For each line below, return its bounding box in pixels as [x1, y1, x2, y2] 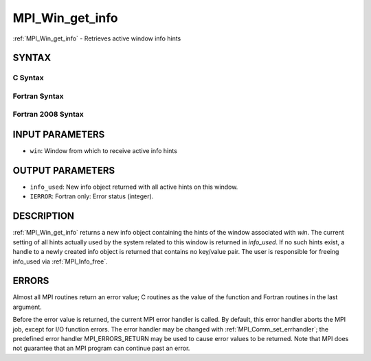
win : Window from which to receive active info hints [30, 147, 178, 155]
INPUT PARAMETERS [12, 129, 105, 141]
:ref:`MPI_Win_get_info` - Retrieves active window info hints [12, 34, 181, 43]
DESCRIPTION [12, 210, 75, 222]
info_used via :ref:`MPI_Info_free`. [12, 257, 108, 266]
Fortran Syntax [12, 91, 64, 101]
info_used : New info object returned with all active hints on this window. [30, 183, 238, 191]
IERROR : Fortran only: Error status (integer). [30, 192, 154, 200]
